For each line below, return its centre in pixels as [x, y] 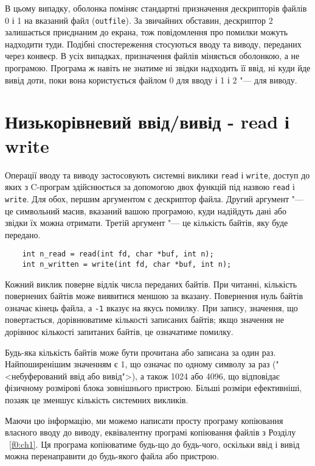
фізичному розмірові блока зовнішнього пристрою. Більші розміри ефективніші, [154, 388]
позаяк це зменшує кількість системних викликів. [97, 400]
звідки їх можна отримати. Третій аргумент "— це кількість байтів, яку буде [147, 223]
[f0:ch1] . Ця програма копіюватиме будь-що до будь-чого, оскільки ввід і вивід [154, 444]
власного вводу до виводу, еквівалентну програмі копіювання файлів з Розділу [151, 432]
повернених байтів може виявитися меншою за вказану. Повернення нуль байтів [154, 296]
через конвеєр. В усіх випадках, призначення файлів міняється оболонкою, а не [152, 56]
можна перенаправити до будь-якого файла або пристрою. [112, 456]
